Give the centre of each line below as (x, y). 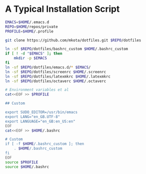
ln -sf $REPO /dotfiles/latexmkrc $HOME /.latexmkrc (58, 76)
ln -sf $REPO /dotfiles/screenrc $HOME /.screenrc (56, 72)
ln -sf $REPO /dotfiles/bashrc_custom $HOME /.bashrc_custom (67, 49)
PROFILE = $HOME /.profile (29, 31)
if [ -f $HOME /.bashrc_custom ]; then (45, 144)
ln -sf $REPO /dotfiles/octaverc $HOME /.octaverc (56, 81)
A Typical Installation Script (62, 9)
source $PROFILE (22, 162)
